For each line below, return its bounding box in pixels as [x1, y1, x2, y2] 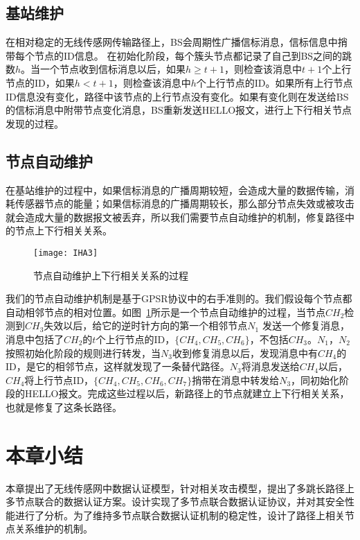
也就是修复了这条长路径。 [6, 399, 122, 414]
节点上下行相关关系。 [15, 223, 112, 238]
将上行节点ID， [24, 372, 94, 387]
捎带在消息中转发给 [192, 372, 280, 387]
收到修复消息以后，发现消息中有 [172, 345, 318, 360]
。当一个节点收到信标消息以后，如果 [21, 62, 186, 76]
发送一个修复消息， [262, 318, 350, 333]
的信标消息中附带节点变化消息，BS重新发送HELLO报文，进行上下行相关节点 [6, 103, 352, 117]
